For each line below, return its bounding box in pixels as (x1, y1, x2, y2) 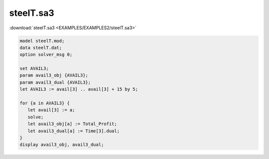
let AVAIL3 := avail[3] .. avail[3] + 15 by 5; (19, 87, 138, 92)
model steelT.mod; (19, 38, 65, 44)
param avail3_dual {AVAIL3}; (19, 79, 91, 85)
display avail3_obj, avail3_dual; (19, 142, 104, 148)
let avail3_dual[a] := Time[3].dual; (27, 128, 120, 134)
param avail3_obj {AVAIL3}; (19, 72, 88, 78)
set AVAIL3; (19, 66, 49, 71)
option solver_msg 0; (19, 52, 73, 57)
